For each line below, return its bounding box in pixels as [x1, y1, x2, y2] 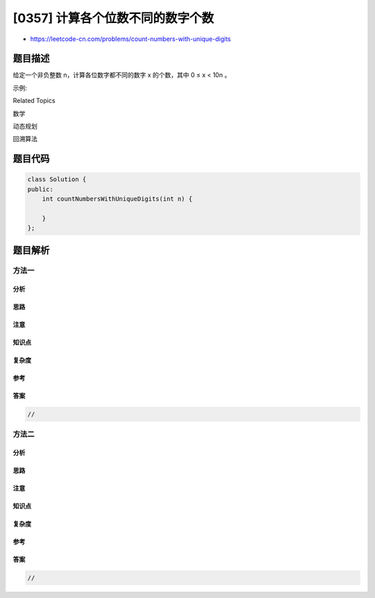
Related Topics [12, 97, 56, 105]
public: [27, 185, 53, 193]
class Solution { [27, 176, 87, 183]
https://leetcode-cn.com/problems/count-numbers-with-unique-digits [30, 35, 231, 43]
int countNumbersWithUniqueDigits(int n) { [42, 195, 192, 203]
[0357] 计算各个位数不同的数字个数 [12, 10, 215, 26]
